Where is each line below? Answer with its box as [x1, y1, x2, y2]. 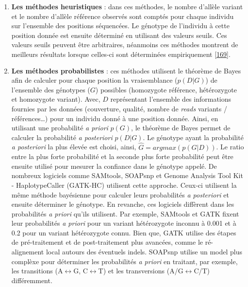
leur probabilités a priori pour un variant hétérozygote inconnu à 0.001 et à [11, 218, 236, 228]
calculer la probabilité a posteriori [11, 132, 113, 142]
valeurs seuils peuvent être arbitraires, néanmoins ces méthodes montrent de [11, 39, 238, 50]
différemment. [11, 275, 52, 285]
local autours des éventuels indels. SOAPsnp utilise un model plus [46, 247, 243, 257]
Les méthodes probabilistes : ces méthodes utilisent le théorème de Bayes [11, 65, 241, 75]
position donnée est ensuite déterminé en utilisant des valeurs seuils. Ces [11, 30, 227, 40]
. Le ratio [216, 142, 244, 152]
